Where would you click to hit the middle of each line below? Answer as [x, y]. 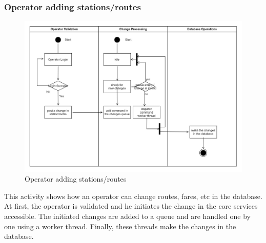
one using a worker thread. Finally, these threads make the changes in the [120, 226]
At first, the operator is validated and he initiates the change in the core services [131, 206]
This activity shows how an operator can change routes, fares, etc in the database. [133, 196]
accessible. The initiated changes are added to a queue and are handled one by [127, 216]
